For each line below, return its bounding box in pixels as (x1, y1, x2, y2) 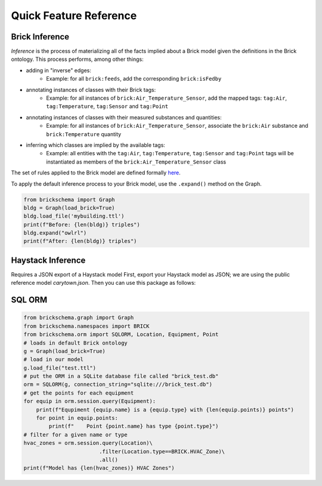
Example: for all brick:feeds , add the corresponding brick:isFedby (46, 75, 222, 82)
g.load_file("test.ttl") (23, 364, 97, 371)
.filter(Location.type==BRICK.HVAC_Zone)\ (98, 448, 225, 455)
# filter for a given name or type (23, 431, 128, 438)
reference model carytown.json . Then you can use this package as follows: (11, 279, 196, 287)
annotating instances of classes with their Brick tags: (26, 86, 156, 93)
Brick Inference (11, 32, 70, 42)
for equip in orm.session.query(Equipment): (23, 398, 156, 405)
